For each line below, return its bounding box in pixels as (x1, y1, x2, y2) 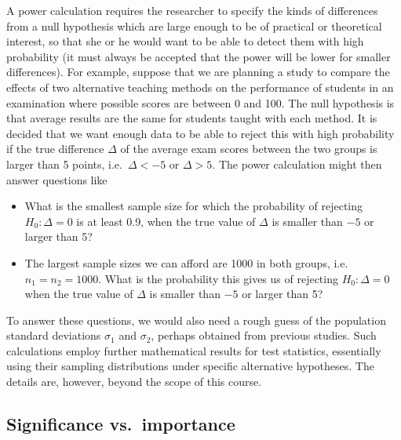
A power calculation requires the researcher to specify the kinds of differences (6, 2, 378, 18)
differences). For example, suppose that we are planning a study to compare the (6, 64, 390, 80)
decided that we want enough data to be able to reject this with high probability (6, 125, 395, 141)
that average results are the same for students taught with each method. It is (6, 110, 377, 126)
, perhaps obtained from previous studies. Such (151, 327, 377, 344)
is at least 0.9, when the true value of (76, 213, 256, 229)
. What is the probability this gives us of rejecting (98, 270, 338, 286)
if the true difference (6, 140, 104, 157)
